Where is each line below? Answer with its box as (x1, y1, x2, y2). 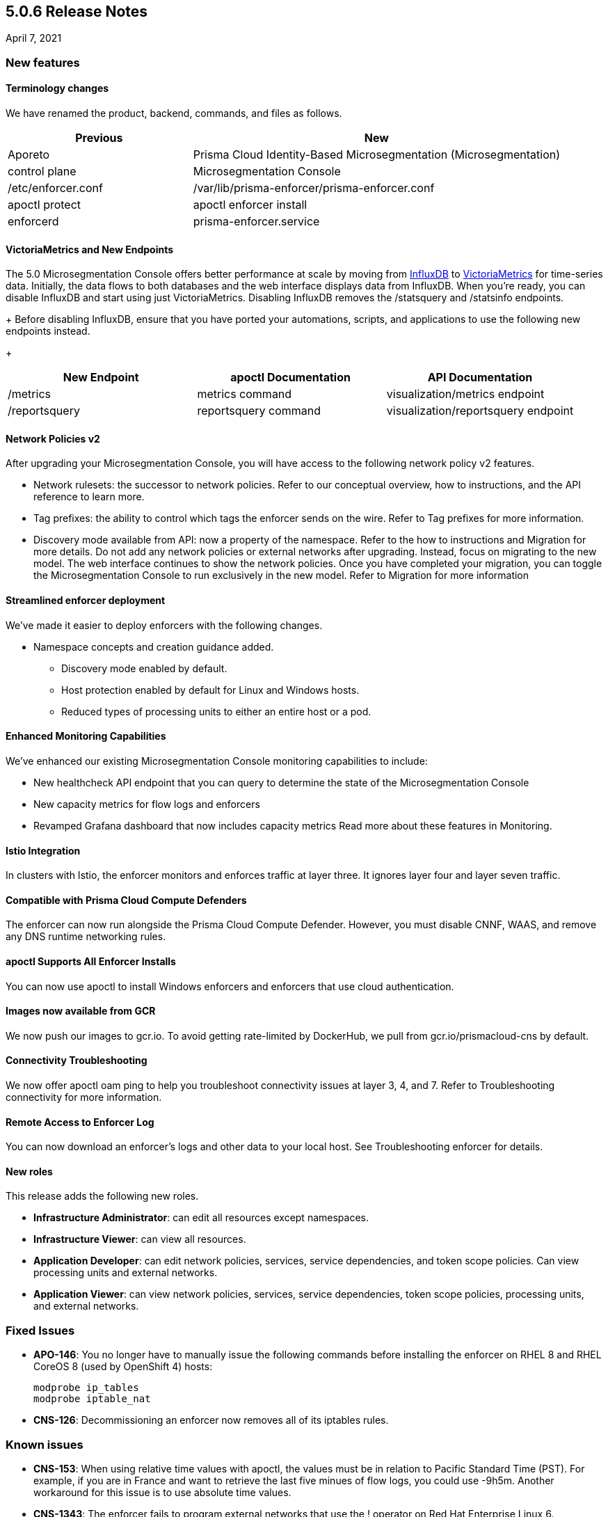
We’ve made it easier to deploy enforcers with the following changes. (6, 619, 323, 631)
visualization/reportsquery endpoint (386, 404, 574, 418)
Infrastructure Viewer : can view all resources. (33, 1233, 246, 1246)
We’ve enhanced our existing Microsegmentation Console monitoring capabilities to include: (6, 754, 428, 767)
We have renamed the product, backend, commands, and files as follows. (6, 107, 342, 120)
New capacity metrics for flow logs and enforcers (33, 797, 260, 810)
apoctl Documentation (230, 370, 351, 385)
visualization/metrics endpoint (386, 387, 545, 402)
